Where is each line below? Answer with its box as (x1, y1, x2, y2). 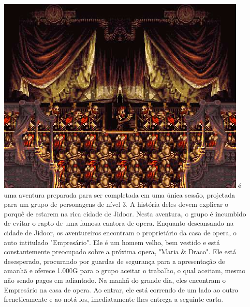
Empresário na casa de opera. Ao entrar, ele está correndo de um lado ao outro (4, 284, 238, 294)
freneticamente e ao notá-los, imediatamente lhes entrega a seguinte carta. (4, 294, 223, 304)
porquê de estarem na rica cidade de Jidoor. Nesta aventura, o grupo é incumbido (4, 208, 246, 218)
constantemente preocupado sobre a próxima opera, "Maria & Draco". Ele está (4, 246, 236, 257)
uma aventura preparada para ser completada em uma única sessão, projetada (4, 189, 235, 200)
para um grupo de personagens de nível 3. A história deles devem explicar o (4, 199, 229, 209)
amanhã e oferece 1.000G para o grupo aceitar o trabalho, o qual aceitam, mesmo (4, 265, 246, 276)
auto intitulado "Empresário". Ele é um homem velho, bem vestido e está (4, 237, 220, 247)
